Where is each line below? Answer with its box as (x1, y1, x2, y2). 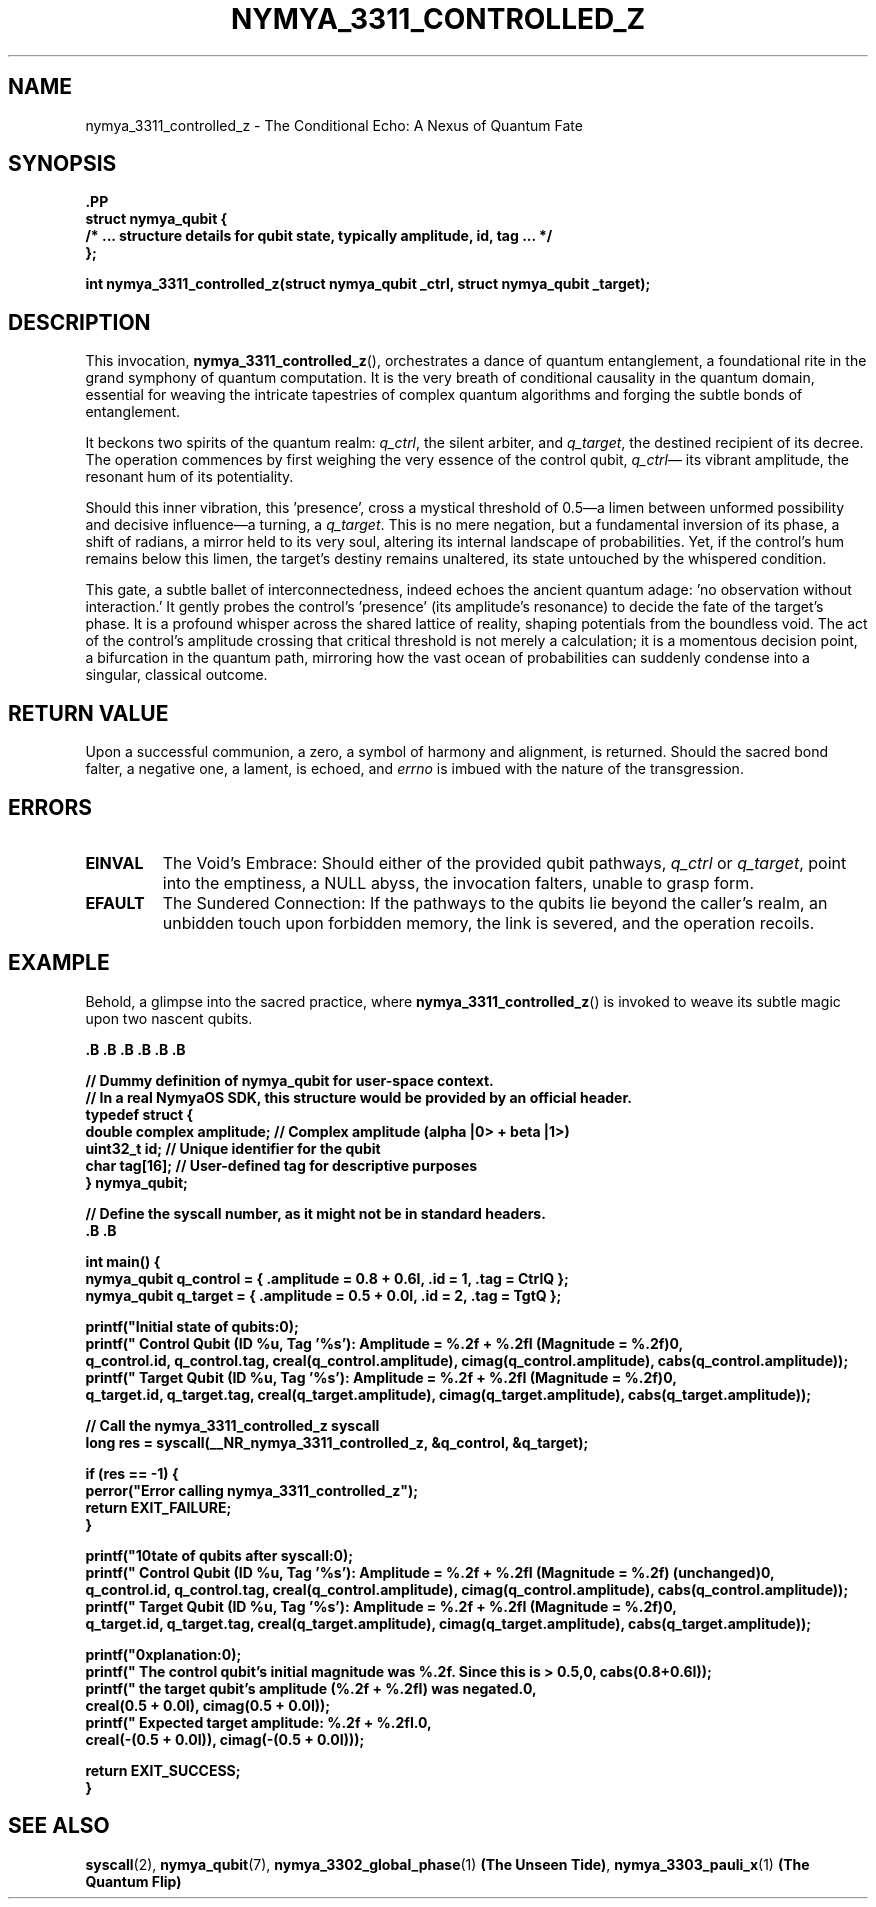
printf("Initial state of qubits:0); (85, 1317, 299, 1335)
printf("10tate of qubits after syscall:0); (85, 1546, 354, 1564)
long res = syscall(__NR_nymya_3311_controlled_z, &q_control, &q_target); (85, 1433, 589, 1451)
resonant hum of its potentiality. (85, 468, 294, 486)
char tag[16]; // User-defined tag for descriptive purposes (85, 1156, 478, 1174)
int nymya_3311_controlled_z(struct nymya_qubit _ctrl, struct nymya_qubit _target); (85, 275, 651, 293)
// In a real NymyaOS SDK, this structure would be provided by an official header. (85, 1088, 632, 1106)
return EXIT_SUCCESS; (85, 1761, 241, 1779)
